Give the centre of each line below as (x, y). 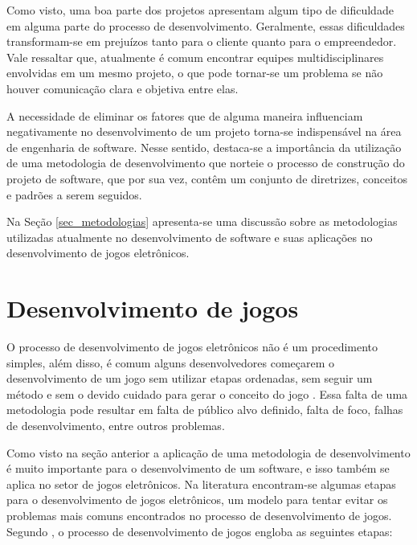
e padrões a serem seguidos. (74, 194)
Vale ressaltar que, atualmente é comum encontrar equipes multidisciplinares (195, 57)
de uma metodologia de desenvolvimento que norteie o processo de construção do (206, 163)
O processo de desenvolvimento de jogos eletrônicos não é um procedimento (192, 347)
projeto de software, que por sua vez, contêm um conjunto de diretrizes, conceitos (207, 178)
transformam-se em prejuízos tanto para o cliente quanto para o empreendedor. (202, 41)
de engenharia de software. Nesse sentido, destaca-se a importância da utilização (204, 147)
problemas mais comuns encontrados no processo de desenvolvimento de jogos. (199, 515)
